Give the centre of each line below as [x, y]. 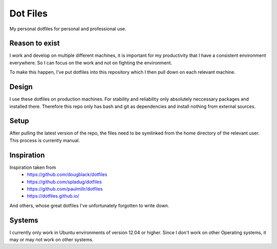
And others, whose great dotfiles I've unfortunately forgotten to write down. [89, 205]
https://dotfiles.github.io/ [53, 196]
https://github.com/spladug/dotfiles [64, 182]
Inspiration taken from [33, 167]
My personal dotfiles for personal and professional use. [68, 29]
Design [21, 87]
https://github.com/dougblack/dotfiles [67, 175]
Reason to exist [35, 43]
